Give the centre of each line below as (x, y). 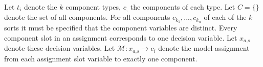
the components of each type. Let (183, 7)
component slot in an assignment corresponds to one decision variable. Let (121, 37)
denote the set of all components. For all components (87, 17)
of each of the (225, 17)
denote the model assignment (204, 48)
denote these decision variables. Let (60, 48)
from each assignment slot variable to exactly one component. (101, 58)
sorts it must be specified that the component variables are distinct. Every (121, 28)
